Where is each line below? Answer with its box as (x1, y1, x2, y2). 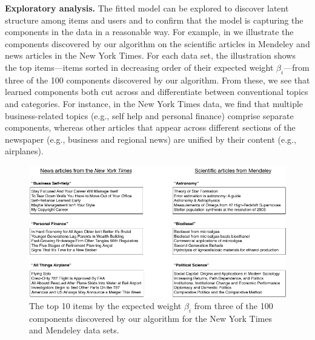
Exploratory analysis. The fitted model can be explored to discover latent (5, 2, 289, 14)
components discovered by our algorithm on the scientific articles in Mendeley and (5, 37, 310, 50)
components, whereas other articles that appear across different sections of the (5, 121, 296, 134)
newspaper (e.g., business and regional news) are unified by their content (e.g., (5, 132, 296, 145)
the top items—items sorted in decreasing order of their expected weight (5, 60, 274, 73)
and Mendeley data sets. (29, 324, 119, 336)
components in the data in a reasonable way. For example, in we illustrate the (5, 25, 294, 38)
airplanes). (5, 145, 44, 157)
